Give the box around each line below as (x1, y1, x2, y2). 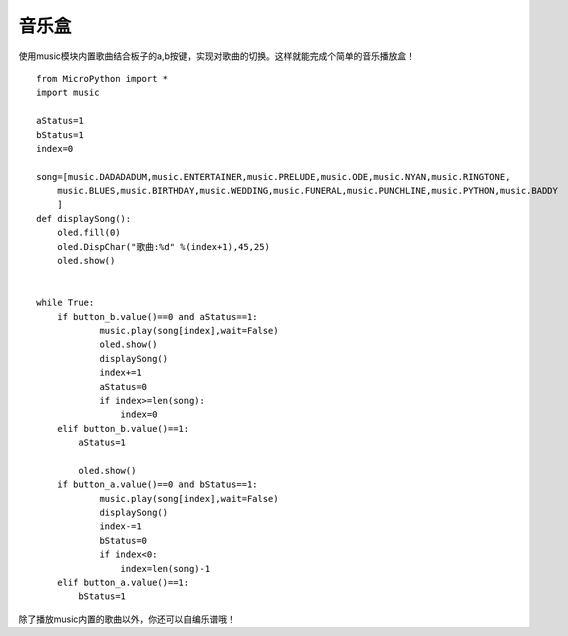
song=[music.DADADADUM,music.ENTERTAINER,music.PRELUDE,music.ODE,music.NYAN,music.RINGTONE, (36, 171, 511, 182)
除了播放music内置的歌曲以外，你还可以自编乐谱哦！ (18, 613, 237, 625)
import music (36, 87, 100, 99)
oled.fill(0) (56, 227, 121, 239)
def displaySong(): (36, 213, 132, 224)
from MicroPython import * (36, 73, 169, 84)
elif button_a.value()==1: (56, 577, 190, 588)
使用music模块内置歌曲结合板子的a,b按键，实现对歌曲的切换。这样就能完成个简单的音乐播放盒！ (18, 50, 415, 62)
